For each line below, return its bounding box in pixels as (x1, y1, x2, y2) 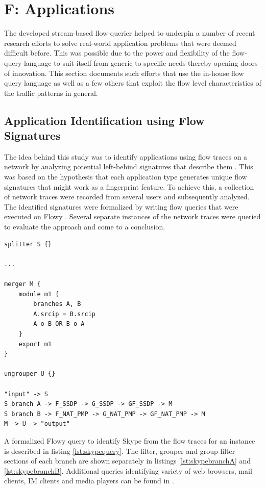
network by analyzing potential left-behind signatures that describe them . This (4, 161, 253, 172)
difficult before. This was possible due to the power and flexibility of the (4, 47, 230, 58)
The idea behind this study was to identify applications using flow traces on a (4, 151, 248, 162)
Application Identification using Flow (4, 112, 205, 128)
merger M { (4, 280, 41, 288)
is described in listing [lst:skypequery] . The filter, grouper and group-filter (4, 445, 235, 456)
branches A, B (33, 300, 81, 308)
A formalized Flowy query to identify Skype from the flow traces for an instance (4, 435, 255, 446)
